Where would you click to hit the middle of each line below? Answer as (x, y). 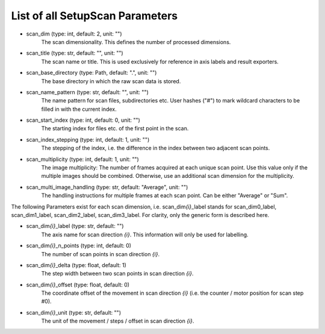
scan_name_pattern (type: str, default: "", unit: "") (87, 92)
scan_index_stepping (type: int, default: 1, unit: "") (88, 139)
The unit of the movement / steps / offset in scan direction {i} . (118, 321)
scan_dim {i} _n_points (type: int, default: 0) (79, 246)
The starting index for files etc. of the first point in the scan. (115, 128)
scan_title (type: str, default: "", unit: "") (75, 53)
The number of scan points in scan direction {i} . (101, 254)
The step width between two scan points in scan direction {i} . (117, 274)
